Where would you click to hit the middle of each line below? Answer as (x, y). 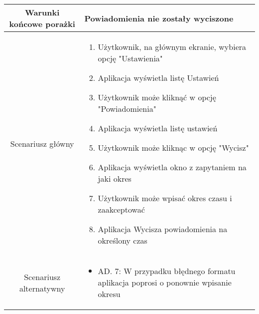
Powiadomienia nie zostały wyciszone (159, 18)
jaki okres (115, 178)
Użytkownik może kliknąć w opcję (157, 97)
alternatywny (42, 288)
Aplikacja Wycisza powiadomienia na (163, 229)
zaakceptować (121, 209)
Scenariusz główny (42, 144)
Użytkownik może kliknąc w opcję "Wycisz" (173, 148)
